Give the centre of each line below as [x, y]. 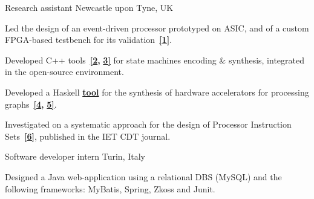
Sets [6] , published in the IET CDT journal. [88, 136]
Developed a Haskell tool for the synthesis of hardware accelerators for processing [157, 92]
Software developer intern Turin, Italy [75, 156]
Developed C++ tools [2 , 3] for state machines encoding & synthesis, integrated [155, 60]
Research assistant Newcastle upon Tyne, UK [89, 7]
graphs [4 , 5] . [31, 104]
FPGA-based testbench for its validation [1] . [88, 40]
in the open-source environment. [64, 72]
